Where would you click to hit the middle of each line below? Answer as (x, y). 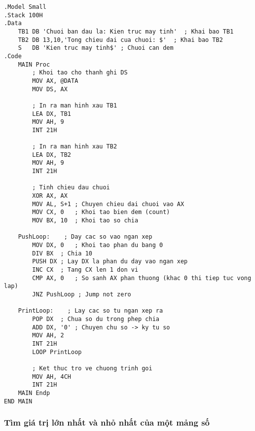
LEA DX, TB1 (52, 114)
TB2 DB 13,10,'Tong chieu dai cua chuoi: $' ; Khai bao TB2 (120, 40)
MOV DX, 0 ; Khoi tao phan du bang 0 (98, 245)
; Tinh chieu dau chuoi (71, 188)
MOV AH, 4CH (52, 377)
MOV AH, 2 (48, 336)
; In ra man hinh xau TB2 (75, 147)
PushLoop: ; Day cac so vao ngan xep (85, 237)
